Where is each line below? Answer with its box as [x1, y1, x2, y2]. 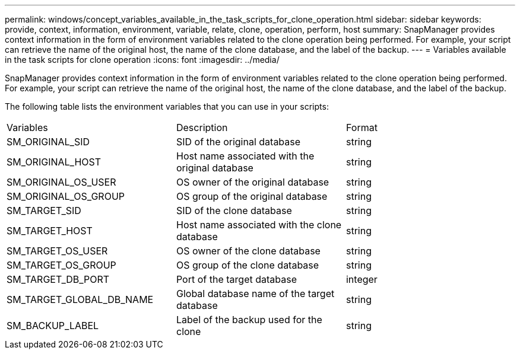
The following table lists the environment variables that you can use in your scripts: [5, 101, 329, 111]
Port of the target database [176, 273, 297, 285]
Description [176, 122, 228, 133]
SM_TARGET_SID [7, 205, 81, 216]
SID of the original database [176, 136, 301, 148]
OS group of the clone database [176, 259, 319, 271]
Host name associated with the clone [176, 219, 342, 231]
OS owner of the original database [176, 176, 329, 188]
